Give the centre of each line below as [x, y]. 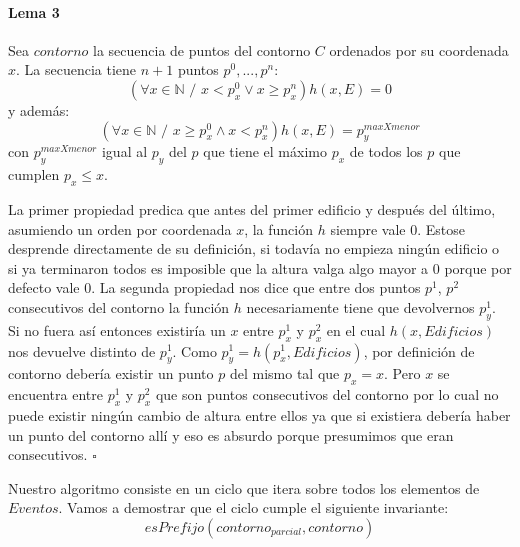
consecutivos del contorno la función [119, 306]
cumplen [34, 174]
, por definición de [419, 350]
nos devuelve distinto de [82, 350]
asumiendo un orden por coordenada [120, 228]
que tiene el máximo [265, 151]
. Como [194, 350]
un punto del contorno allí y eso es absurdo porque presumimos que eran [231, 434]
